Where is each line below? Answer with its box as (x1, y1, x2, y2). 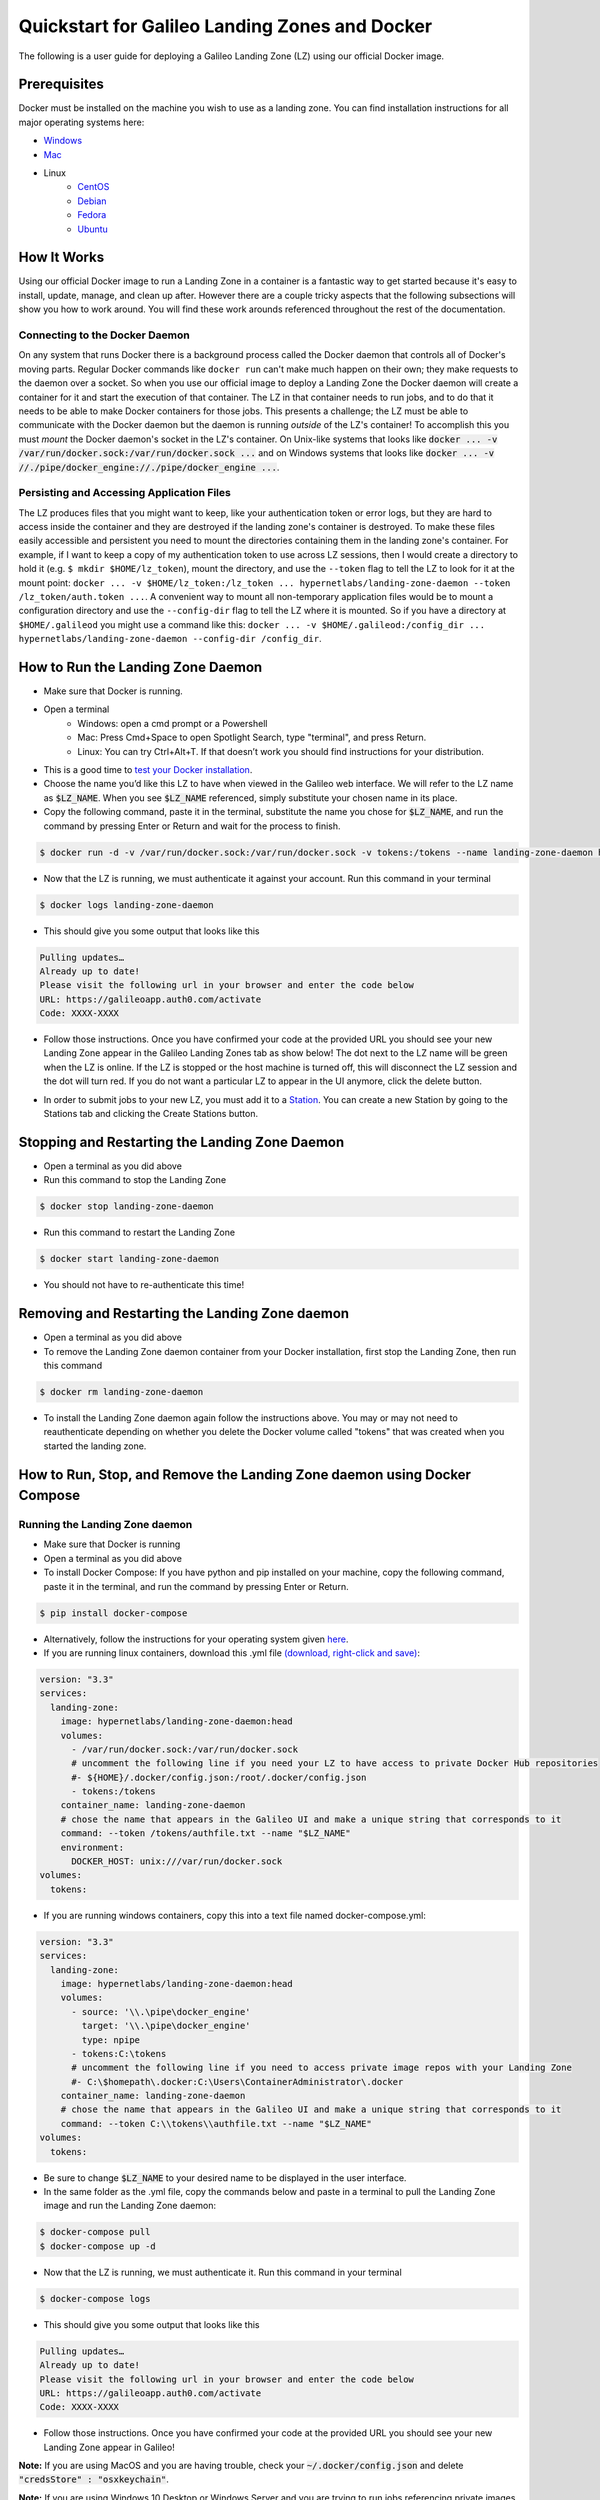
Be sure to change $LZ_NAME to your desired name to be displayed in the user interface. (43, 2171, 407, 2184)
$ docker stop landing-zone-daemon (39, 1201, 214, 1212)
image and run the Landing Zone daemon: (43, 2200, 217, 2212)
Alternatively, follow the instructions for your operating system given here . (43, 1633, 349, 1645)
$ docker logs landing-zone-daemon (39, 899, 214, 910)
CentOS (77, 181, 110, 193)
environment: (60, 1841, 125, 1853)
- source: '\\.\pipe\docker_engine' (71, 2006, 251, 2017)
